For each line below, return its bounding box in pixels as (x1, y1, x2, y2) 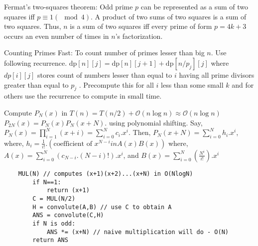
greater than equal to (4, 79, 69, 90)
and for (232, 79, 254, 90)
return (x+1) (46, 187, 90, 194)
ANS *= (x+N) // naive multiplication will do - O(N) (46, 228, 229, 236)
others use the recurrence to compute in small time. (4, 91, 162, 101)
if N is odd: (32, 220, 76, 227)
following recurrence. (4, 57, 67, 68)
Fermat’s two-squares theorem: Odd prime (4, 1, 133, 11)
